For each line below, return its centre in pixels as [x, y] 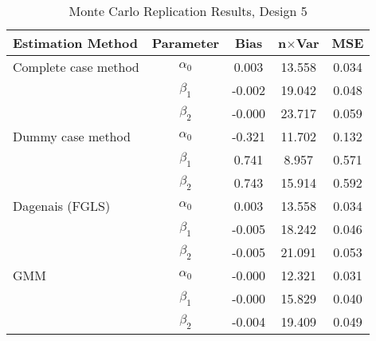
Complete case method [76, 67]
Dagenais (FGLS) [62, 206]
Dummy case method [72, 136]
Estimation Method [75, 43]
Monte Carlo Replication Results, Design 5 [188, 11]
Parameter [186, 43]
